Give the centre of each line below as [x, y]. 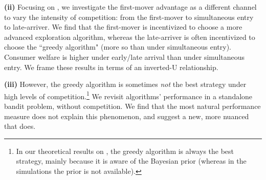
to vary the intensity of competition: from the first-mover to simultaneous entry [129, 17]
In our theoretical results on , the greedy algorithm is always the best [125, 151]
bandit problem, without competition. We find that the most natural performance [132, 106]
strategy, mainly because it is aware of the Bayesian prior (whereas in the [131, 161]
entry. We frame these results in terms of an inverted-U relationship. [111, 67]
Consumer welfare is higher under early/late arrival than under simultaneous [125, 57]
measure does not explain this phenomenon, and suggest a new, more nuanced [127, 116]
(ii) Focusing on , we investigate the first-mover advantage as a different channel [130, 7]
